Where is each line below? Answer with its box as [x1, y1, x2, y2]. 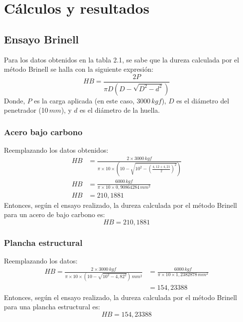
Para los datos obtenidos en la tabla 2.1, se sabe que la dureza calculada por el [4, 54, 239, 64]
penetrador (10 [4, 105, 48, 115]
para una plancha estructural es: [4, 302, 100, 312]
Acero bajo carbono [4, 125, 83, 138]
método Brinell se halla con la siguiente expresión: [4, 64, 153, 74]
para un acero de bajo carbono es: [4, 209, 105, 220]
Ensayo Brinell [4, 31, 79, 46]
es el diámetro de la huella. [79, 105, 160, 115]
